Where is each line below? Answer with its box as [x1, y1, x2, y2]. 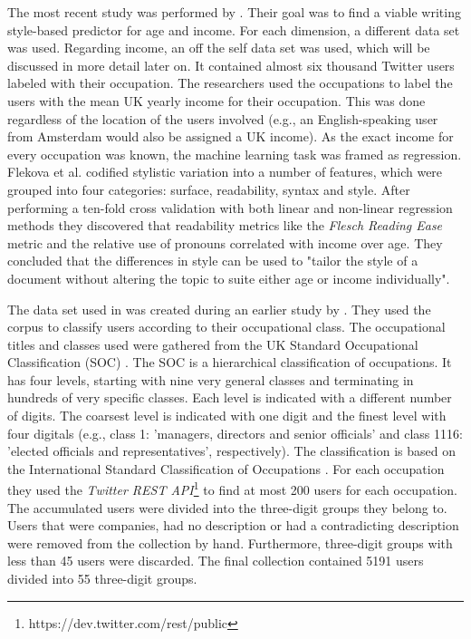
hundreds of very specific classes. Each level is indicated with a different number [7, 388, 452, 407]
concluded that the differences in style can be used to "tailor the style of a [7, 251, 418, 270]
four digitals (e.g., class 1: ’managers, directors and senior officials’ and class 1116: [7, 423, 463, 442]
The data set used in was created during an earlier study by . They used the [7, 299, 431, 318]
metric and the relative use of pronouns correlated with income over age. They [7, 233, 443, 252]
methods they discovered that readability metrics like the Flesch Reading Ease [7, 216, 443, 235]
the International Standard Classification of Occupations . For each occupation [7, 459, 445, 478]
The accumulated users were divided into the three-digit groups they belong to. [7, 498, 447, 517]
